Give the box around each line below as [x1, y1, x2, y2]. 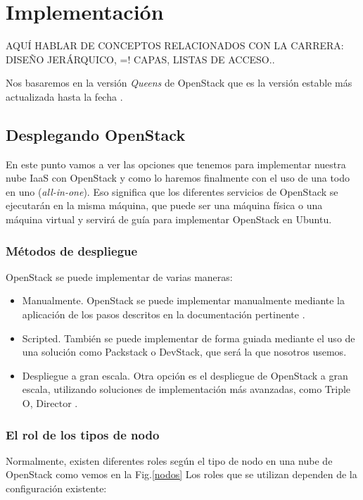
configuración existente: [6, 481, 107, 496]
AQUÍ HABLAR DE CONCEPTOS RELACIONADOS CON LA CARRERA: [6, 38, 344, 53]
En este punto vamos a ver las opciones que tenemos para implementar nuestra [6, 156, 346, 171]
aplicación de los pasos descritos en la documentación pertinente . [22, 307, 305, 322]
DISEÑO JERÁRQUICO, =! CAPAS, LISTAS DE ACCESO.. [6, 51, 275, 66]
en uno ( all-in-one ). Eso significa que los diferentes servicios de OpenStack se [6, 184, 338, 199]
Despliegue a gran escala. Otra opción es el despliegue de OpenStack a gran [22, 368, 348, 382]
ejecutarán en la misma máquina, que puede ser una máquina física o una [6, 198, 323, 213]
